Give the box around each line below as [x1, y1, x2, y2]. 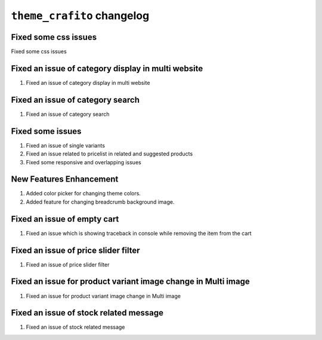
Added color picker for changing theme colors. [26, 190, 141, 197]
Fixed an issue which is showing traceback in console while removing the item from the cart [26, 229, 252, 237]
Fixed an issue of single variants [26, 142, 106, 149]
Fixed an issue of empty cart [11, 214, 119, 224]
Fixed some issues [11, 126, 82, 136]
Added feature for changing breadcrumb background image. [26, 198, 175, 206]
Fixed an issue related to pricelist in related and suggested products [26, 150, 193, 158]
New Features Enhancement [11, 174, 119, 185]
